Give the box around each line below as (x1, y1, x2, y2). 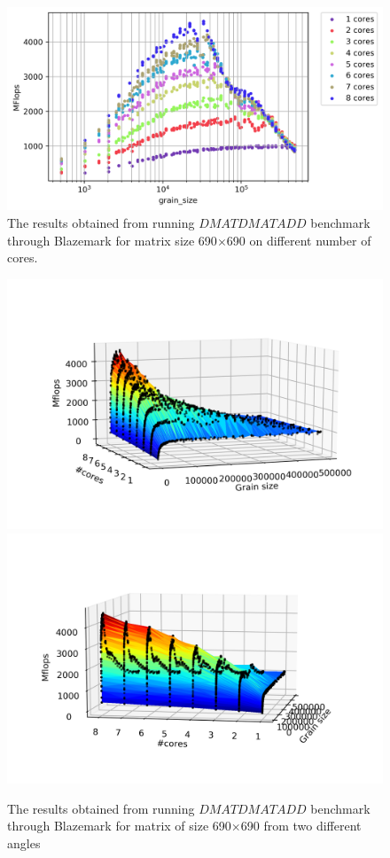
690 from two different (240, 816, 362, 835)
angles (7, 833, 41, 852)
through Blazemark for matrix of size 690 (7, 816, 231, 835)
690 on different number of (226, 230, 371, 249)
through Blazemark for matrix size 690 (7, 230, 217, 249)
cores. (7, 248, 38, 267)
